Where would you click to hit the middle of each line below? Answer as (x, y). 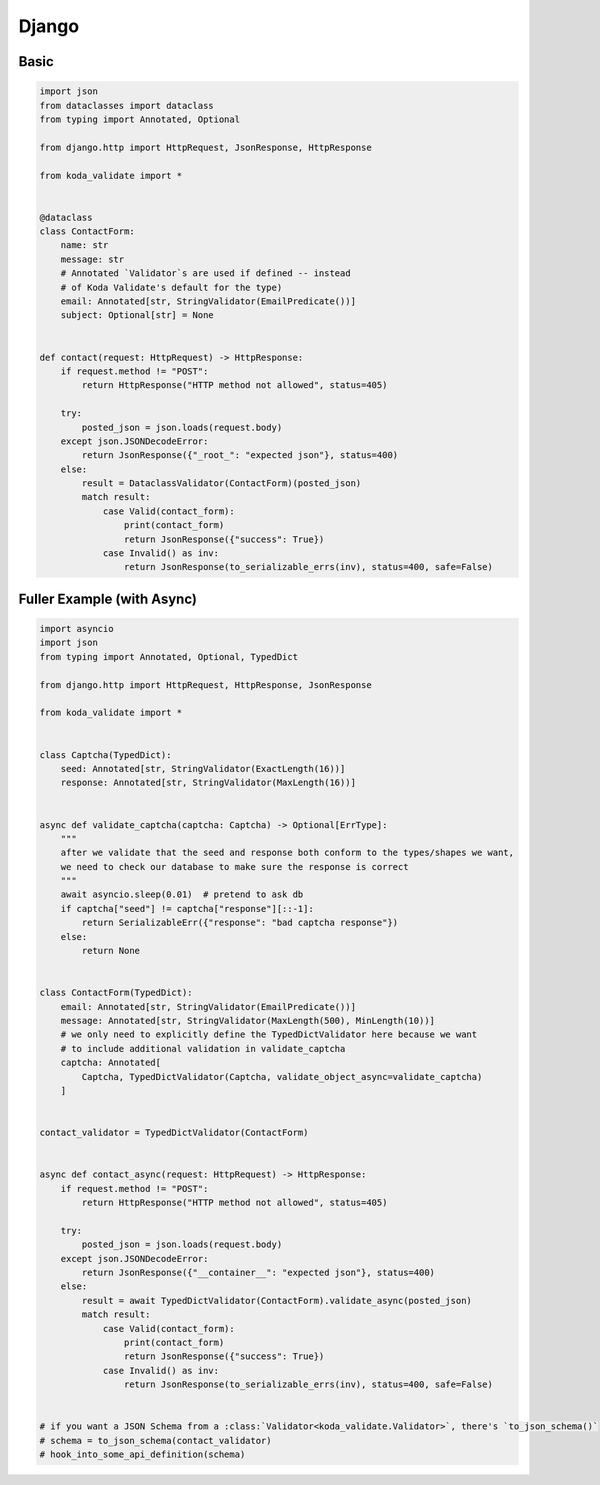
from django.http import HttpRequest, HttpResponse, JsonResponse (205, 684)
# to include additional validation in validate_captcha (203, 1048)
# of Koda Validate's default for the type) (171, 287)
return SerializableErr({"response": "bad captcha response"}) (240, 923)
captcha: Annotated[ (111, 1063)
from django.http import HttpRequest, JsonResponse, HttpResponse (205, 147)
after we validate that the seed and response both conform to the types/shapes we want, (287, 853)
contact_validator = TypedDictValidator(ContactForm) (174, 1133)
